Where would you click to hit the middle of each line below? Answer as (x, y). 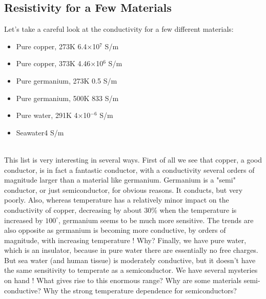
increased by (24, 220)
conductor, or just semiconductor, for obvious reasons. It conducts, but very (124, 190)
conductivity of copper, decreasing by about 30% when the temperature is (120, 210)
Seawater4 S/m (40, 132)
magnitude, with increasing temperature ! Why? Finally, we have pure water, (125, 240)
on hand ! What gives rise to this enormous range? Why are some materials (123, 280)
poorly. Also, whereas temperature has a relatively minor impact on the (117, 200)
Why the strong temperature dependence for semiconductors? (140, 290)
